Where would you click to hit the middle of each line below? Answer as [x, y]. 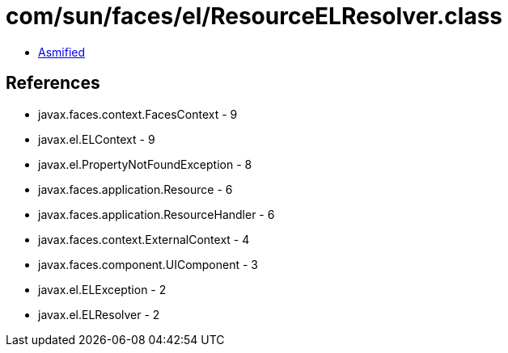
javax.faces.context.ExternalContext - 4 [144, 239]
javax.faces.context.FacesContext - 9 [138, 114]
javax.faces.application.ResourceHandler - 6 [157, 214]
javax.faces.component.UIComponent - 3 [148, 264]
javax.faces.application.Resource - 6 [135, 189]
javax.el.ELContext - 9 [97, 139]
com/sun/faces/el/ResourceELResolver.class [254, 16]
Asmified [62, 52]
